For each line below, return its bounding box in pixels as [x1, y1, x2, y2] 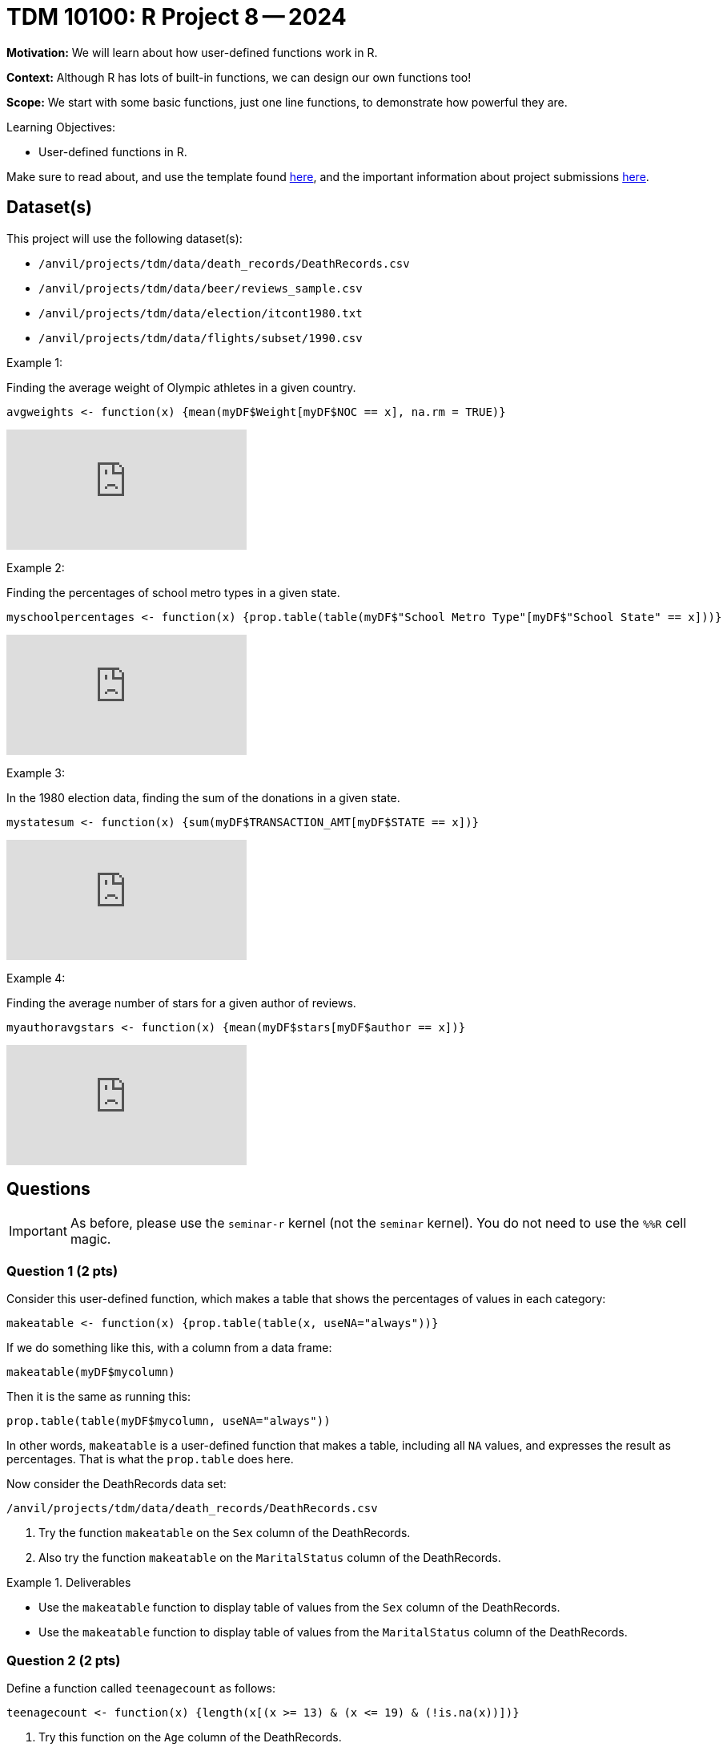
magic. [70, 1231, 111, 1248]
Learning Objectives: [6, 119, 116, 134]
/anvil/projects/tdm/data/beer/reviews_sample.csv [38, 281, 363, 295]
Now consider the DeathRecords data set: [6, 1477, 227, 1491]
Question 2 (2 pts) [6, 1652, 121, 1668]
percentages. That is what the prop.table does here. [6, 1452, 294, 1467]
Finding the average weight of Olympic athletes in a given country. [6, 380, 356, 394]
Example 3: [6, 765, 65, 780]
